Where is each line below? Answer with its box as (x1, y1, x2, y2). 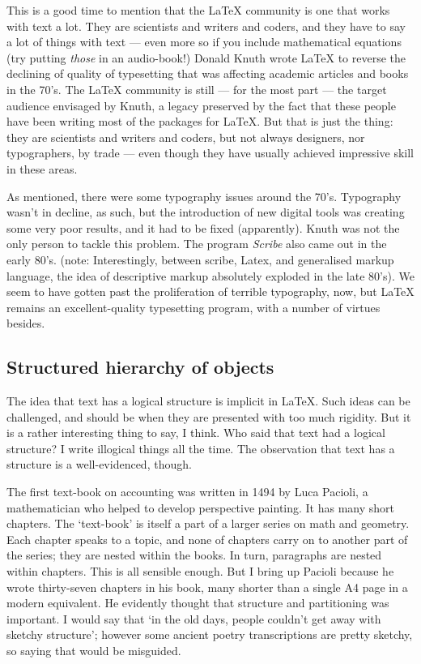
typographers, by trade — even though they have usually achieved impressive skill (6, 144, 414, 161)
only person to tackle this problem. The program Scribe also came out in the (6, 235, 387, 252)
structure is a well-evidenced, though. (6, 456, 192, 473)
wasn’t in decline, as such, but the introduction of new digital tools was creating (6, 203, 405, 221)
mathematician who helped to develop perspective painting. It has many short (6, 499, 395, 516)
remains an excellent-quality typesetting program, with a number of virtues (6, 298, 381, 315)
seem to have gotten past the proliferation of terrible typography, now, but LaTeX (6, 283, 415, 300)
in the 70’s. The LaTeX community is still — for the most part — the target (6, 80, 387, 97)
